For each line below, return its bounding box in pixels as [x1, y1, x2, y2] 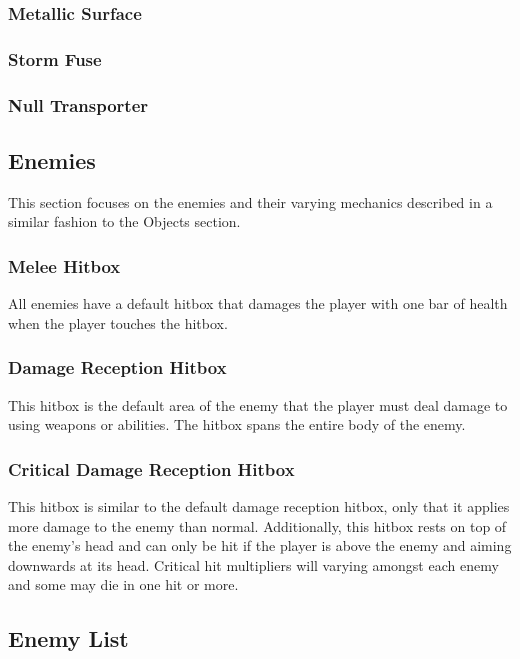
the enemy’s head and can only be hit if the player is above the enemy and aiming [8, 535, 512, 556]
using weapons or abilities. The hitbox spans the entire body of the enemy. [8, 414, 466, 435]
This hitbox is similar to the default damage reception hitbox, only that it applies [8, 495, 510, 516]
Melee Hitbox [8, 253, 121, 278]
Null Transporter [8, 92, 149, 117]
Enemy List [8, 623, 129, 654]
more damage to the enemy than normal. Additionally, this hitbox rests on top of [8, 515, 507, 536]
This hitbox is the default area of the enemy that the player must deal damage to [8, 394, 508, 415]
